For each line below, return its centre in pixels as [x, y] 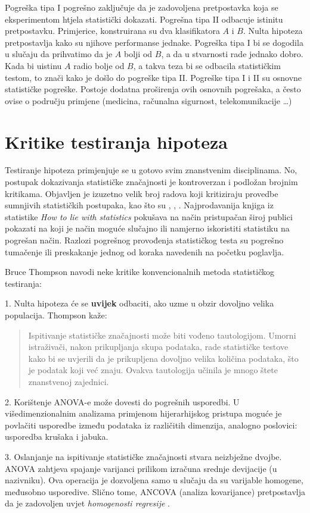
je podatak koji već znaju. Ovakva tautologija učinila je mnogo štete [153, 370]
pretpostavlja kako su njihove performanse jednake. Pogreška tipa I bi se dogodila [154, 42]
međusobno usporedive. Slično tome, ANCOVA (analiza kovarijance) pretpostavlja [155, 491]
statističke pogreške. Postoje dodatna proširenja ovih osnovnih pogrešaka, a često [153, 89]
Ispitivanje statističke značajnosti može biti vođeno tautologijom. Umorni [162, 335]
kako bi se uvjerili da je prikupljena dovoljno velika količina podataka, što [163, 358]
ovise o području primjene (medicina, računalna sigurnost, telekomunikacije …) [148, 100]
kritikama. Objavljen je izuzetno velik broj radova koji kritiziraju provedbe [142, 193]
